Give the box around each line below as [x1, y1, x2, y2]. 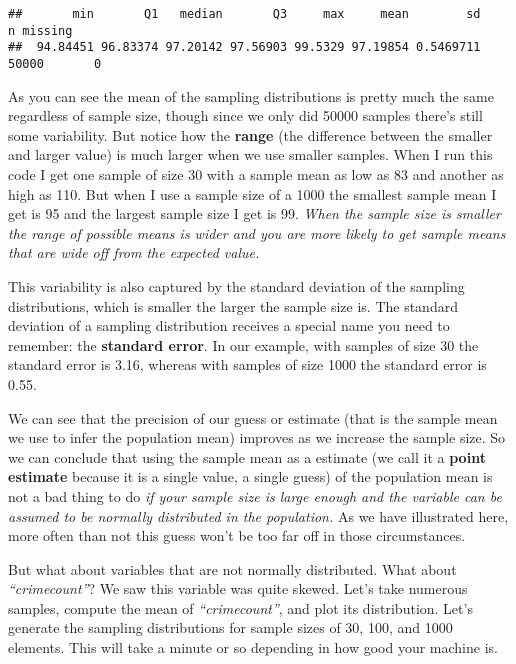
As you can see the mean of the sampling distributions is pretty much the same [8, 85, 494, 106]
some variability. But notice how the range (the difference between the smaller [8, 124, 493, 145]
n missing [8, 23, 73, 38]
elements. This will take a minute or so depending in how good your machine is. [8, 637, 498, 658]
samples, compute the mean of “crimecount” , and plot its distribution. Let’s [8, 597, 473, 618]
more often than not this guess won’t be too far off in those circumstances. [8, 525, 466, 546]
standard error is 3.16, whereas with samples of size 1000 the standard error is [8, 354, 487, 375]
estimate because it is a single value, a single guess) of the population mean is [8, 466, 493, 487]
